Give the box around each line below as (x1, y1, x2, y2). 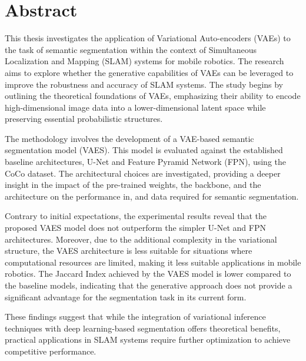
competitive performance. (5, 345, 97, 357)
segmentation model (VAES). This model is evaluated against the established (5, 144, 283, 156)
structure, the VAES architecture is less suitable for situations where (5, 244, 252, 257)
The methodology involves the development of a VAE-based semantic (5, 132, 254, 144)
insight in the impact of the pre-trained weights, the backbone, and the (5, 178, 261, 191)
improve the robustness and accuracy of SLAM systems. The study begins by (5, 78, 284, 90)
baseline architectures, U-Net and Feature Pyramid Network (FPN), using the (5, 155, 286, 168)
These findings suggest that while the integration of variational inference (5, 310, 266, 323)
